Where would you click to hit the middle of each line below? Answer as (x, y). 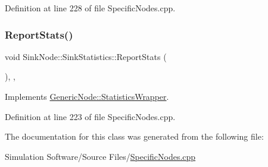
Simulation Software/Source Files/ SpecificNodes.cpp (100, 156)
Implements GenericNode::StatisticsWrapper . (87, 96)
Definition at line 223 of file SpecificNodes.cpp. (90, 116)
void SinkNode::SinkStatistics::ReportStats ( (86, 56)
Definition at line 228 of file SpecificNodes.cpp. (90, 8)
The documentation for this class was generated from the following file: (134, 136)
